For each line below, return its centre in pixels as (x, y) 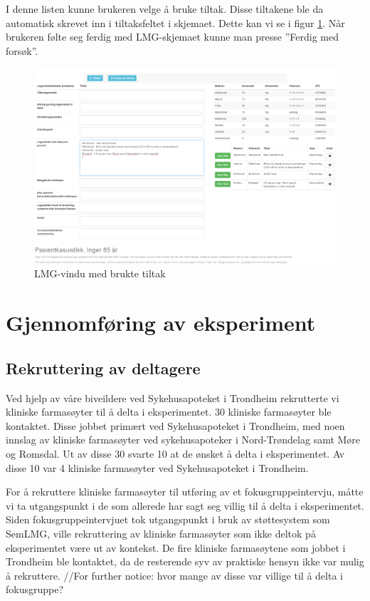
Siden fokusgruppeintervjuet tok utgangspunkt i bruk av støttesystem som (168, 519)
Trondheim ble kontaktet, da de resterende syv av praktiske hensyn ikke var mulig (185, 561)
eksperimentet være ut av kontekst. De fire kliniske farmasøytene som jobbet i (176, 547)
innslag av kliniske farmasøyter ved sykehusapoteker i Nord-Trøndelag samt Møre (183, 440)
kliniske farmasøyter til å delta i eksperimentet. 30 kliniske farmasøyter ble (169, 412)
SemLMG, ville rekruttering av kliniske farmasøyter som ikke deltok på (161, 533)
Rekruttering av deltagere (103, 368)
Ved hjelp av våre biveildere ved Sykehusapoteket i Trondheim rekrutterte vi (173, 397)
